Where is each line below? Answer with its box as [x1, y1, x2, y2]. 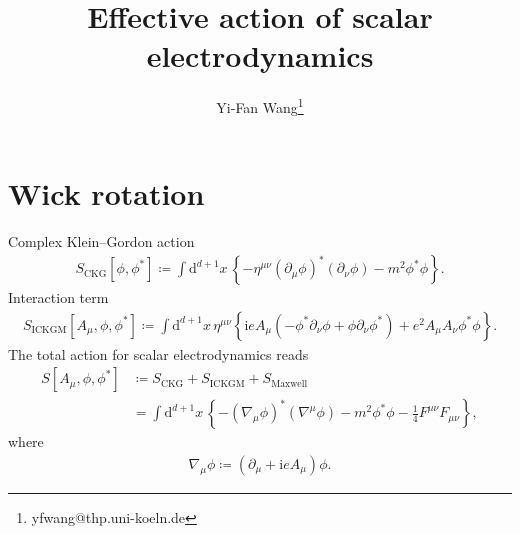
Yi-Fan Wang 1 [216, 94, 304, 117]
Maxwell [271, 378, 308, 389]
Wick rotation [8, 172, 205, 213]
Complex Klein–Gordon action [8, 230, 195, 251]
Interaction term [8, 287, 109, 308]
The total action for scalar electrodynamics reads [8, 343, 309, 364]
